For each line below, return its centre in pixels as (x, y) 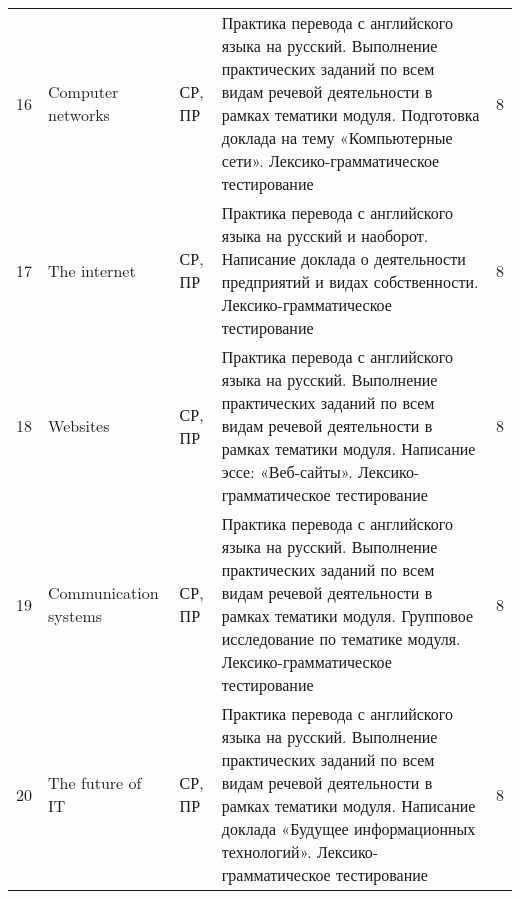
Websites (79, 425)
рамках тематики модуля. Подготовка (350, 114)
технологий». (266, 851)
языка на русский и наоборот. (325, 235)
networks (79, 114)
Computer (83, 91)
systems (75, 615)
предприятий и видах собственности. (350, 281)
